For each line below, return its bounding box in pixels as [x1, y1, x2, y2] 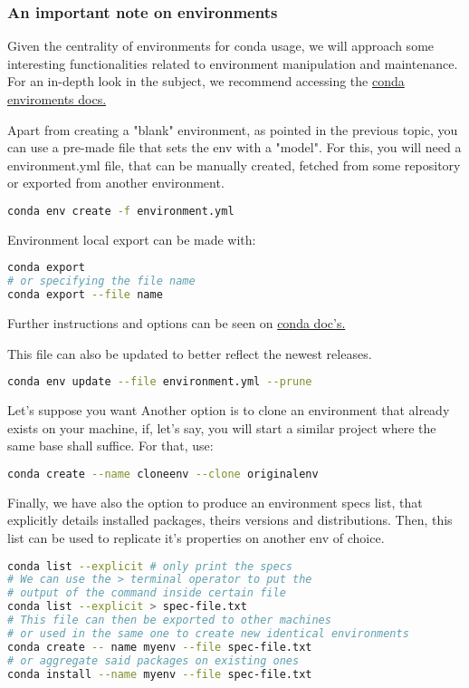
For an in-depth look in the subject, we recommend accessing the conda [7, 72, 405, 91]
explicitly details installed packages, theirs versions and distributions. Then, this [7, 510, 453, 529]
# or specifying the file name [7, 275, 196, 288]
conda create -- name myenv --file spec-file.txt [7, 640, 312, 654]
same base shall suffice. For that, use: [7, 436, 214, 455]
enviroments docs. [7, 90, 107, 108]
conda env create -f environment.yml [7, 204, 234, 218]
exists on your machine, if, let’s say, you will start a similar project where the [7, 418, 436, 437]
